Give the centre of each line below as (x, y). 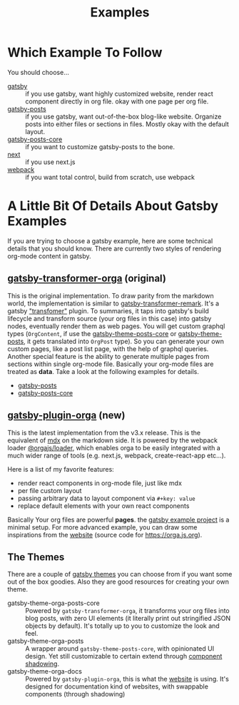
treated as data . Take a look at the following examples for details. (103, 371)
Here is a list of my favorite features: (61, 469)
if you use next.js (50, 162)
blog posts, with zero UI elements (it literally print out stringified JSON (128, 619)
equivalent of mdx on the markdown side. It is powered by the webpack (112, 440)
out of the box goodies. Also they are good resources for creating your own (118, 582)
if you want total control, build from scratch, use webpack (110, 177)
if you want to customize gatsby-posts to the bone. (100, 146)
